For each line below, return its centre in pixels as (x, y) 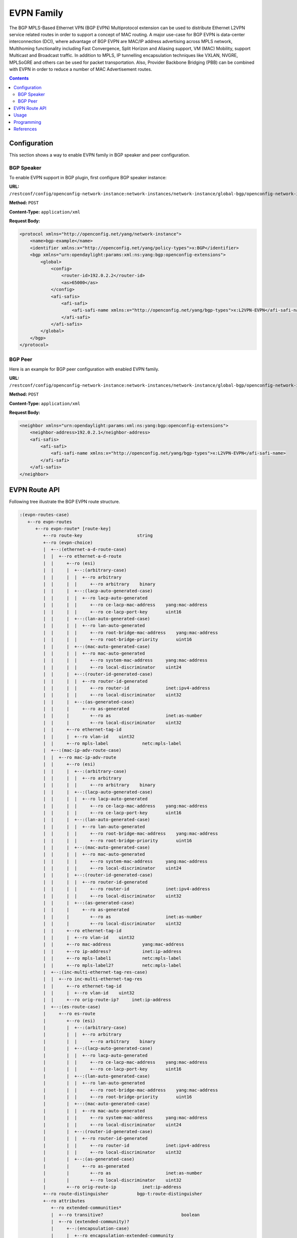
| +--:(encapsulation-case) (90, 1229)
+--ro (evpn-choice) (68, 542)
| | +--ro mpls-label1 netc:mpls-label (112, 958)
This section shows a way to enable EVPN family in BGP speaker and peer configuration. (99, 155)
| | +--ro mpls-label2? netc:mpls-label (112, 965)
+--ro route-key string (98, 536)
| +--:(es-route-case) (72, 1007)
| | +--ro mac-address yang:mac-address (113, 944)
